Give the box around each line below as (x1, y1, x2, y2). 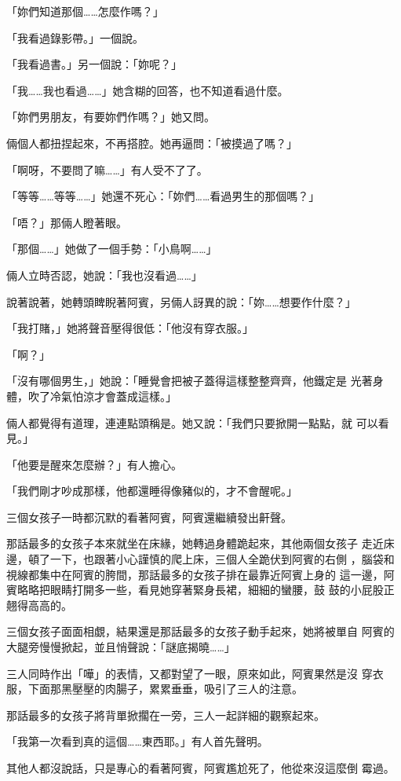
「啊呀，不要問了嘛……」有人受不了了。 (6, 161, 208, 178)
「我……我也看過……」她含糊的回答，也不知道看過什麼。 (6, 82, 289, 98)
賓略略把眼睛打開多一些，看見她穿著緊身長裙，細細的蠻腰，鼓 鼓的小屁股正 (6, 581, 395, 598)
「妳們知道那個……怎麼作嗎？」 (6, 3, 164, 19)
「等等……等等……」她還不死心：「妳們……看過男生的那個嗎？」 (6, 188, 320, 204)
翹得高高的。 (6, 596, 72, 613)
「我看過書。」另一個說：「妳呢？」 (6, 56, 182, 72)
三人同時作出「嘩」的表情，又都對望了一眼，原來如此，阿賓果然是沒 (6, 665, 358, 681)
